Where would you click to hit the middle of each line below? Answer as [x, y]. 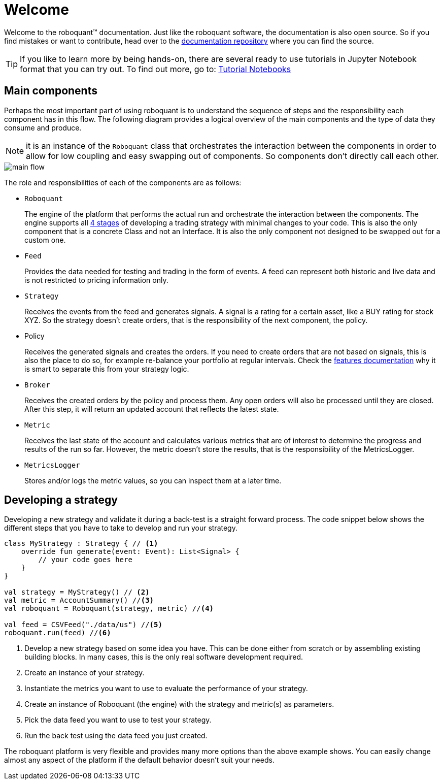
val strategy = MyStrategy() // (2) [77, 592]
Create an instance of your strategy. [84, 673]
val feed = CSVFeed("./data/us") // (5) [83, 625]
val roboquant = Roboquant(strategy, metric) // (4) [109, 609]
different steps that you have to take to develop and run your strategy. [121, 528]
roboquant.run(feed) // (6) [58, 633]
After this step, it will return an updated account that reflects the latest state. [152, 409]
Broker [37, 385]
